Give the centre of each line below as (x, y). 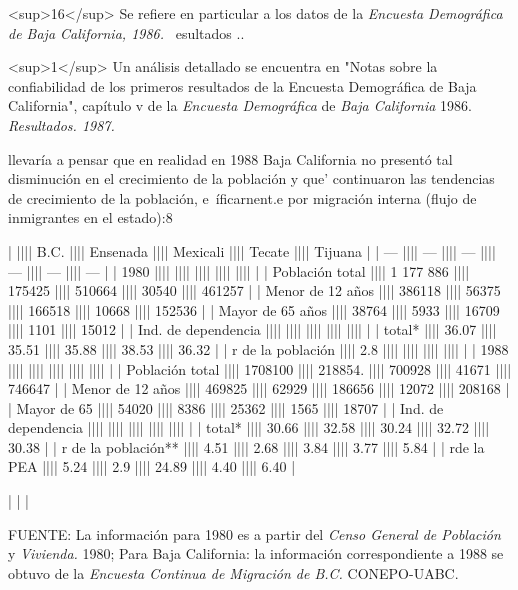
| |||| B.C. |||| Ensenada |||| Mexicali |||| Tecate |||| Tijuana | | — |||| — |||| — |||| (252, 250)
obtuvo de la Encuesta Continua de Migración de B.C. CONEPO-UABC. (233, 572)
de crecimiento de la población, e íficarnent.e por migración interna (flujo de (242, 197)
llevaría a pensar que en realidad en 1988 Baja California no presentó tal (230, 158)
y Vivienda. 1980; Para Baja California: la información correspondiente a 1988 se (256, 553)
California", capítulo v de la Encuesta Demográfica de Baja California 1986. (240, 105)
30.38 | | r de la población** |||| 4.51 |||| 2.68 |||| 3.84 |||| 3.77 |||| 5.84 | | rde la (246, 446)
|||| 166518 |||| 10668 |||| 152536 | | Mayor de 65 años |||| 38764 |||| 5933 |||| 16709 (254, 309)
